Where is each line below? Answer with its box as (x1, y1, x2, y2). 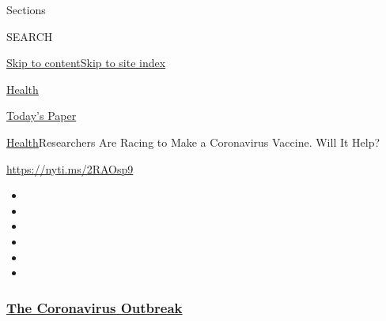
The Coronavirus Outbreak (6, 297, 183, 317)
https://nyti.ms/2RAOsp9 (6, 160, 134, 177)
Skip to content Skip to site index (6, 54, 166, 71)
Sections (6, 2, 46, 17)
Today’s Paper (6, 107, 77, 124)
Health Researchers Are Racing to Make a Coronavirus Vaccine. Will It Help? (6, 133, 380, 150)
